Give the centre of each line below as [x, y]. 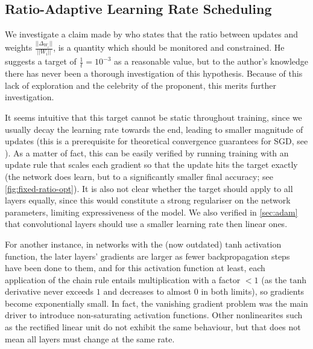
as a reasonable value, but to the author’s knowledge [211, 61]
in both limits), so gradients [253, 291]
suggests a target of [41, 61]
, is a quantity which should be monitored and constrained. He [169, 47]
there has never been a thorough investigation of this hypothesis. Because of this [154, 73]
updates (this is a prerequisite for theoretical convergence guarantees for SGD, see [156, 141]
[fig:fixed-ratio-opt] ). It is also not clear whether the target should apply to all [149, 188]
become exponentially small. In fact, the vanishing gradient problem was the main [156, 303]
